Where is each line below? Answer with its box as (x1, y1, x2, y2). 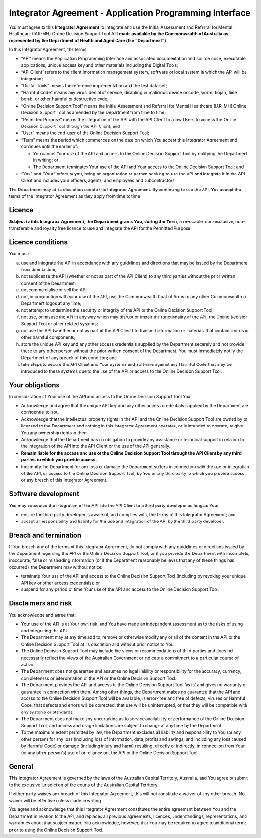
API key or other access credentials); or (21, 580, 100, 585)
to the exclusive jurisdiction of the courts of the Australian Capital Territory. (9, 782, 159, 788)
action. (21, 662, 35, 667)
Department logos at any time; (21, 300, 82, 306)
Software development (9, 490, 80, 498)
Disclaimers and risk (9, 599, 72, 608)
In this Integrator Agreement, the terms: (9, 47, 88, 52)
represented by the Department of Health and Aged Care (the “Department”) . (9, 38, 168, 44)
